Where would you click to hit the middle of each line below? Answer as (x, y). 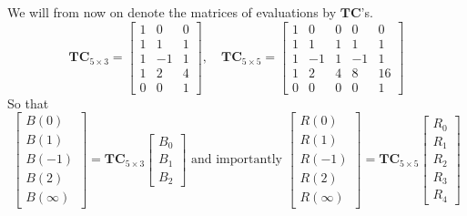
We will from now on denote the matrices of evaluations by (172, 12)
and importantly (236, 160)
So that (28, 103)
